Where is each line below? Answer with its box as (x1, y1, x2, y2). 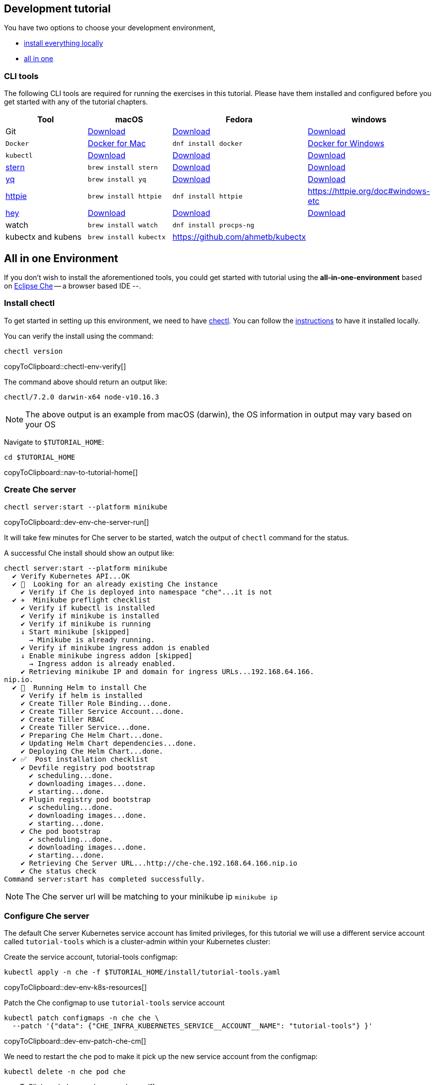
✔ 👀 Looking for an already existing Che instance (12, 580, 218, 588)
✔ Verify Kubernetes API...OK (12, 572, 130, 580)
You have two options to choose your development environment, (4, 23, 216, 32)
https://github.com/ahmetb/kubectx (172, 232, 306, 242)
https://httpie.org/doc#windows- (308, 186, 430, 197)
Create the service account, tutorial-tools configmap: (4, 953, 178, 962)
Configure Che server (4, 910, 89, 921)
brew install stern (87, 163, 158, 171)
